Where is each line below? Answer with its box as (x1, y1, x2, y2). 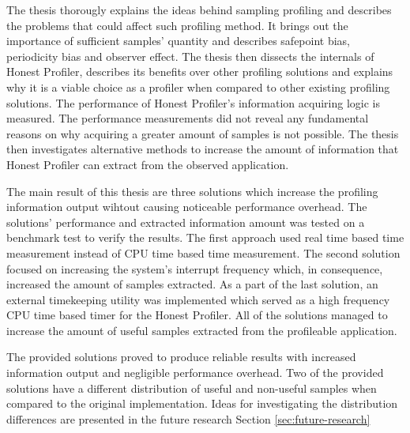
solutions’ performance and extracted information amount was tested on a (6, 213, 365, 230)
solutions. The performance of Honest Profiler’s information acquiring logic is (6, 94, 380, 111)
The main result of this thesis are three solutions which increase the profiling (6, 183, 378, 199)
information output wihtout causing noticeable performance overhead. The (6, 198, 367, 215)
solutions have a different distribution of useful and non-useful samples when (6, 379, 377, 396)
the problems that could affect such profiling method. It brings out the (6, 17, 348, 33)
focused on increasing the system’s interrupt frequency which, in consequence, (6, 260, 383, 277)
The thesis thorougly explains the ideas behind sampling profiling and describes (6, 2, 392, 17)
